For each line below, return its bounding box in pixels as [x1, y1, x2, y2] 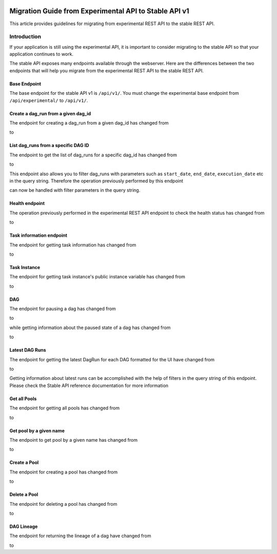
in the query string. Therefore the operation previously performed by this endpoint [9, 177, 184, 184]
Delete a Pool [9, 491, 38, 498]
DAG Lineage [9, 523, 38, 529]
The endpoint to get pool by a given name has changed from [9, 437, 138, 443]
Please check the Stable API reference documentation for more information [9, 382, 169, 388]
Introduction [9, 33, 41, 40]
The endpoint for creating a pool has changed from [9, 469, 118, 475]
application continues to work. [9, 51, 74, 57]
